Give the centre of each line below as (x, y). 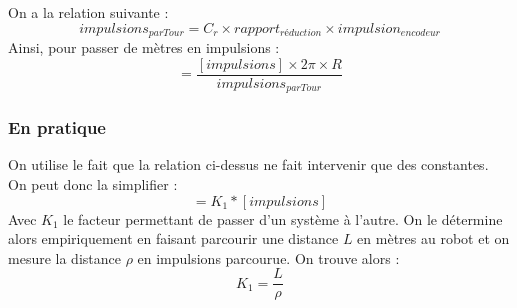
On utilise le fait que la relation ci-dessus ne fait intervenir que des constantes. (248, 164)
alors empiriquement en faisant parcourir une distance (173, 238)
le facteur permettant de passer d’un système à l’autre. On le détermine (283, 218)
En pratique (57, 127)
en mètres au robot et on (433, 238)
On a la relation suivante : (88, 12)
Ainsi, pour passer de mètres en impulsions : (144, 47)
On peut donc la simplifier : (93, 183)
